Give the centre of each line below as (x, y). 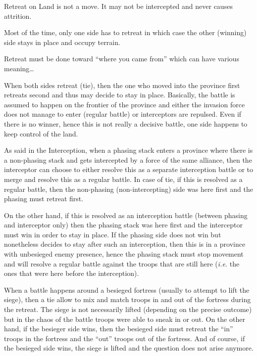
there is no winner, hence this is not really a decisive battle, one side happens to (126, 123)
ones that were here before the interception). (72, 273)
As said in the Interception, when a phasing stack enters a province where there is (128, 150)
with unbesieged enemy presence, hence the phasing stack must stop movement (124, 254)
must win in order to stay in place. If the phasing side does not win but (113, 234)
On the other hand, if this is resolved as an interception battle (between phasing (126, 215)
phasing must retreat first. (44, 199)
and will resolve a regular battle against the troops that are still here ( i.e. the (122, 263)
